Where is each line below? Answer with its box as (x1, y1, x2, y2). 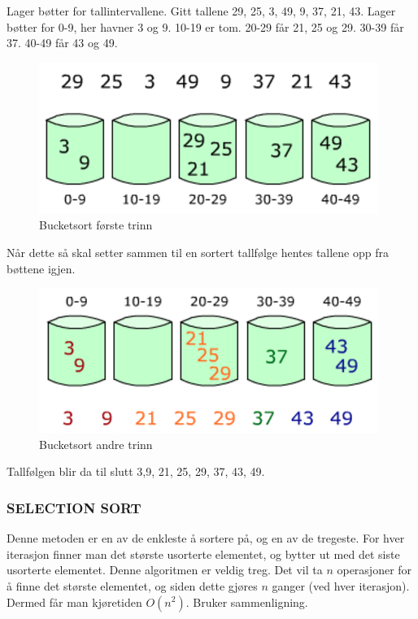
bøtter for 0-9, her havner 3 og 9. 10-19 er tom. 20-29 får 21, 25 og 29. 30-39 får (7, 18, 404, 35)
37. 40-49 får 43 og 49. (7, 34, 118, 51)
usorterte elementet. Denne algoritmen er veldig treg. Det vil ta (7, 561, 323, 578)
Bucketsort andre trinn (39, 435, 153, 452)
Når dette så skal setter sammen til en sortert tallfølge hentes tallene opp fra (7, 243, 389, 260)
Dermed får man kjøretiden (7, 593, 142, 610)
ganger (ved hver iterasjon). (272, 577, 410, 594)
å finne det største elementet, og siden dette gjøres (7, 577, 258, 594)
